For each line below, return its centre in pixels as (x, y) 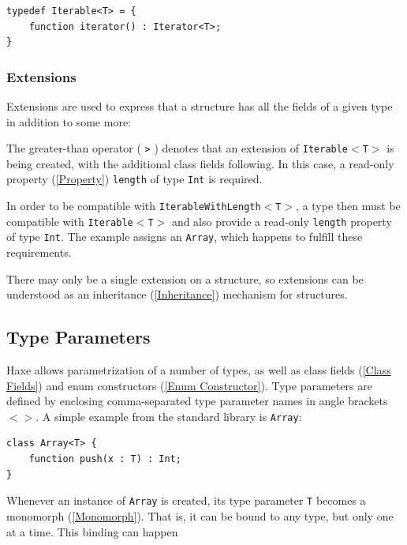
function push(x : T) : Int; (105, 459)
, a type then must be (348, 206)
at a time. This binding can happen (92, 531)
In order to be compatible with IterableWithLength (134, 206)
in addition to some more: (69, 121)
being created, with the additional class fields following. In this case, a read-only (200, 163)
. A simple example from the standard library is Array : (169, 416)
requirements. (39, 252)
